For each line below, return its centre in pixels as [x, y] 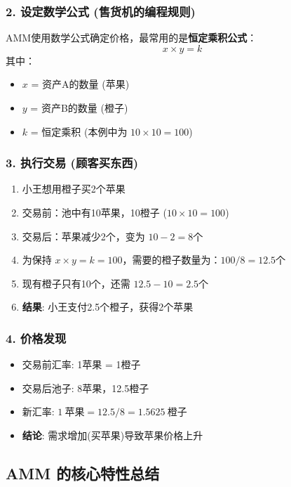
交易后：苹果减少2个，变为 [83, 236]
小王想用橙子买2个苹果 [74, 189]
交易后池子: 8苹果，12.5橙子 [86, 388]
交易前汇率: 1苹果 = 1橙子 [81, 364]
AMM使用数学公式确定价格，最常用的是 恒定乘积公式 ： [131, 38]
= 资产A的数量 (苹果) [80, 84]
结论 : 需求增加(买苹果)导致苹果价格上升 [113, 435]
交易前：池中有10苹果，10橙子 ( [94, 212]
